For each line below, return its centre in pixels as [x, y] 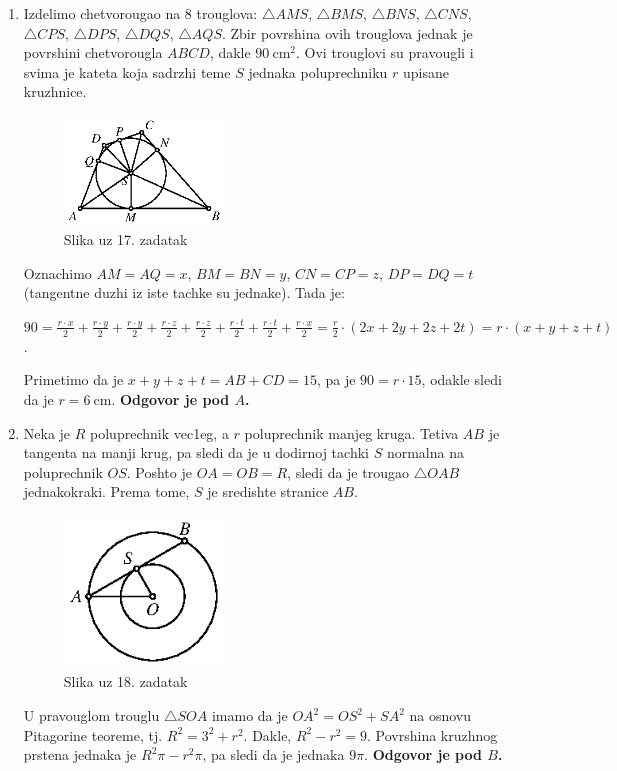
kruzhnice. [55, 91]
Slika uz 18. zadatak [125, 681]
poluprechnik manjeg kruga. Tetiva [351, 432]
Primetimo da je [73, 379]
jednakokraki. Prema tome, [106, 491]
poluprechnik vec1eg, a [159, 432]
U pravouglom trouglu [91, 715]
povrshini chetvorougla [93, 52]
